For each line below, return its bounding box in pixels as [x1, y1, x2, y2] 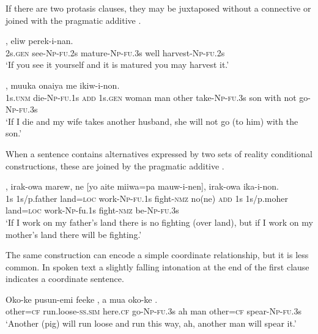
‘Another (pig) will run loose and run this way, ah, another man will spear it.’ [6, 317, 297, 330]
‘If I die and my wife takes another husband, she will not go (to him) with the [6, 114, 298, 127]
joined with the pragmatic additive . [6, 13, 141, 26]
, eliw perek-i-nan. [6, 34, 73, 47]
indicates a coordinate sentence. [6, 272, 124, 285]
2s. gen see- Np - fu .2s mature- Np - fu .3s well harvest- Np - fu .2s [6, 46, 225, 59]
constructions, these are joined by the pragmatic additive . [6, 159, 224, 172]
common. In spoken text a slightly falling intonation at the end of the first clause [6, 260, 309, 273]
